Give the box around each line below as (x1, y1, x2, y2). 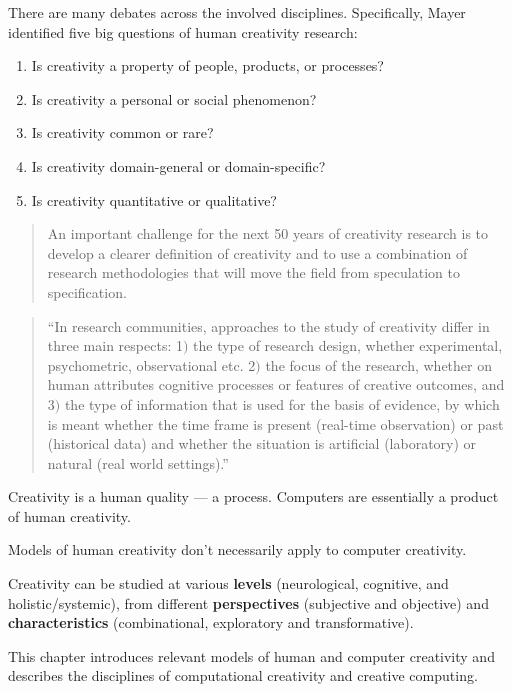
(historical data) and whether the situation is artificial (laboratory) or (47, 433, 477, 454)
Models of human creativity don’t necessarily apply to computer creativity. (8, 539, 467, 560)
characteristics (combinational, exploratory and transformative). (8, 612, 414, 633)
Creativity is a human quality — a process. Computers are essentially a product (8, 486, 499, 507)
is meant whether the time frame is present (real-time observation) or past (47, 413, 504, 434)
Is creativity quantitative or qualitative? (31, 189, 277, 210)
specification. (47, 281, 127, 302)
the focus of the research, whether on (265, 354, 493, 375)
